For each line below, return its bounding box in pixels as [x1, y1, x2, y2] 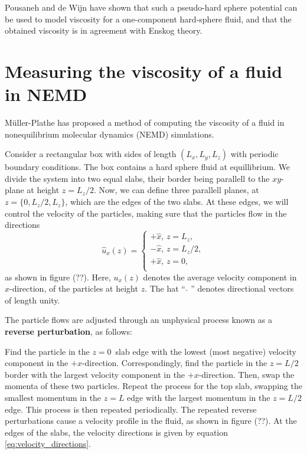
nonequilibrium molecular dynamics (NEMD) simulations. [5, 128, 214, 140]
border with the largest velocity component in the [5, 368, 185, 380]
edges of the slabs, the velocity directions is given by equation [5, 426, 228, 438]
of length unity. [5, 293, 60, 306]
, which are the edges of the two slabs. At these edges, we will [65, 195, 289, 208]
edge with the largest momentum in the [127, 391, 270, 403]
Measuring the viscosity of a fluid [5, 58, 283, 83]
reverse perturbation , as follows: [5, 325, 132, 337]
